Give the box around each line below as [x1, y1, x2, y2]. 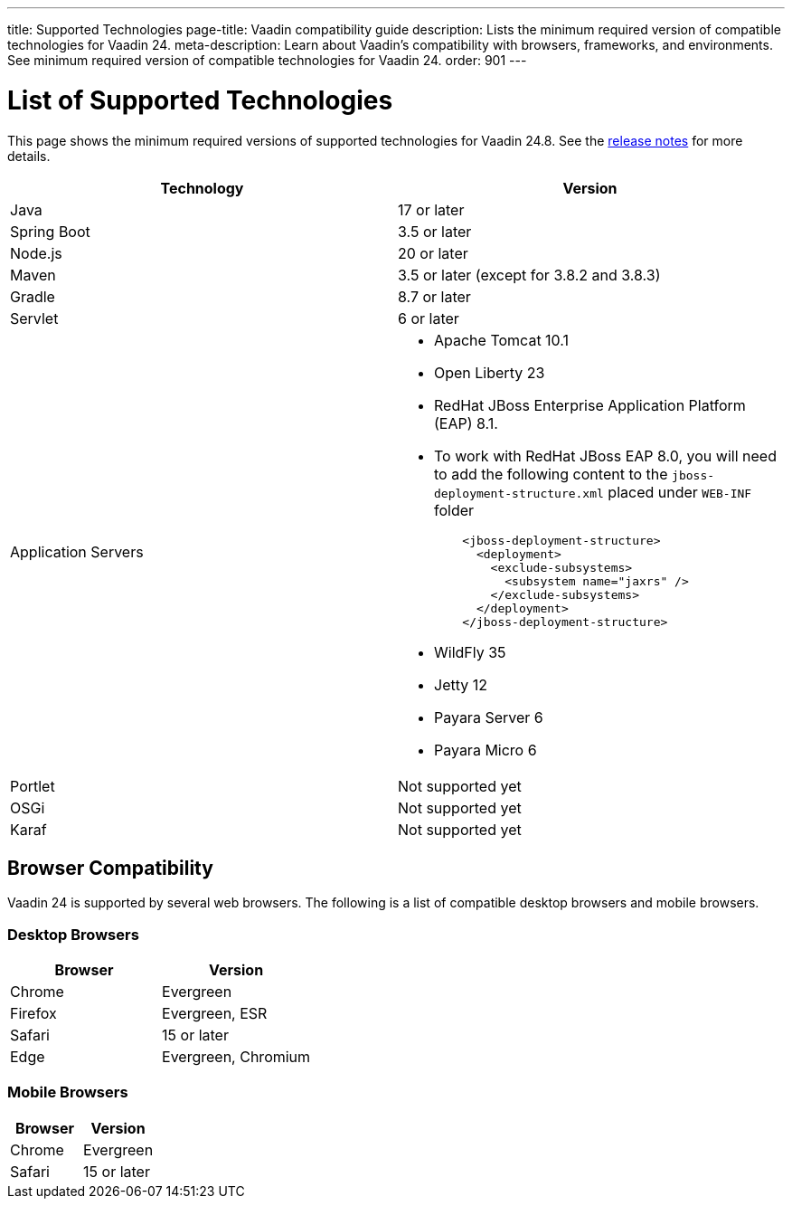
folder [434, 500, 475, 519]
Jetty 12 [434, 675, 487, 694]
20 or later [398, 243, 468, 262]
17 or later [398, 200, 465, 219]
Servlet [10, 309, 59, 328]
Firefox [10, 1004, 57, 1023]
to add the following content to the [434, 464, 668, 483]
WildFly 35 [434, 642, 506, 661]
